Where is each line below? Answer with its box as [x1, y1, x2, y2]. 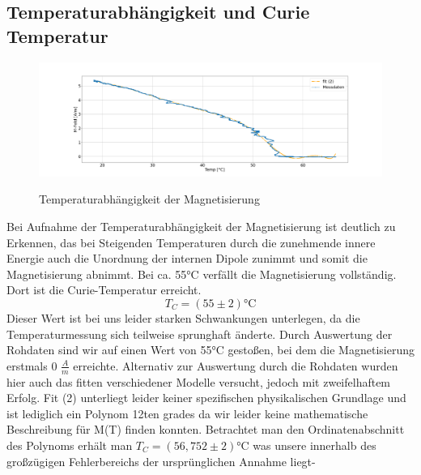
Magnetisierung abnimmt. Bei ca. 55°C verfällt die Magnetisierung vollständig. [6, 265, 397, 282]
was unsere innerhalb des [253, 436, 376, 453]
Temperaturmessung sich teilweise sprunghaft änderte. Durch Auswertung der [6, 325, 393, 342]
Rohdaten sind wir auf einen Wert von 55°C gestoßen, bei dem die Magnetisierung [6, 341, 415, 358]
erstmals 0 [6, 357, 57, 374]
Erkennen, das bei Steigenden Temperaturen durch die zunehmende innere [6, 233, 376, 250]
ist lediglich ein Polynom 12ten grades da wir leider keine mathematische [6, 404, 368, 422]
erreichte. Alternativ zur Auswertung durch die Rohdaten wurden [73, 357, 398, 374]
